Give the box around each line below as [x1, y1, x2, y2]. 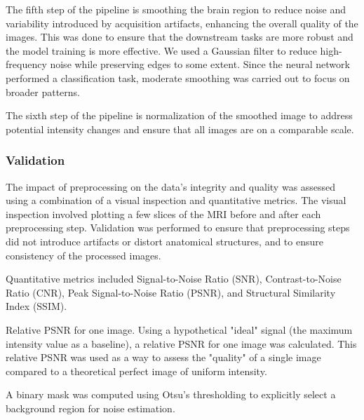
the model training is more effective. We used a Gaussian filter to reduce [6, 43, 317, 57]
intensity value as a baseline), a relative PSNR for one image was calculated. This [6, 336, 357, 351]
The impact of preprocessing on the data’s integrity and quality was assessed [6, 179, 336, 194]
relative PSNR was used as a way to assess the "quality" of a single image [6, 350, 321, 365]
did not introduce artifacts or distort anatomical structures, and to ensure [6, 233, 323, 248]
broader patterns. [6, 84, 80, 99]
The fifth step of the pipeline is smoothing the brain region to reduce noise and [6, 2, 346, 16]
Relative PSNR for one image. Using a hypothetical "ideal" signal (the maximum [6, 322, 353, 337]
